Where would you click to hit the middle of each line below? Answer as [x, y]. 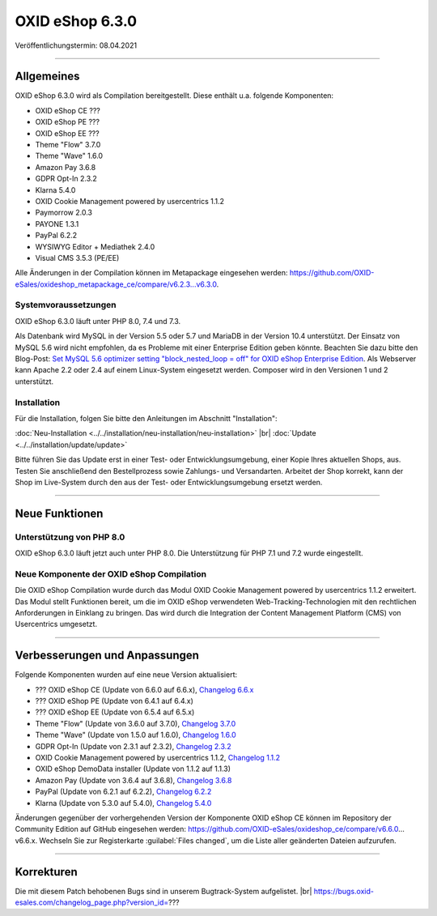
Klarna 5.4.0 [55, 190]
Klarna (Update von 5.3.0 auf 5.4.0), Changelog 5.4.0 [123, 803]
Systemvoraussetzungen [66, 305]
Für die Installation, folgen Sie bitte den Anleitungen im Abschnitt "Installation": [146, 418]
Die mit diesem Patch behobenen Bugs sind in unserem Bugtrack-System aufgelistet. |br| [163, 891]
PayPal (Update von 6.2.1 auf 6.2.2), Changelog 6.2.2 [123, 792]
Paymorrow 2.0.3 [64, 213]
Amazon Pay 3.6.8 [66, 167]
